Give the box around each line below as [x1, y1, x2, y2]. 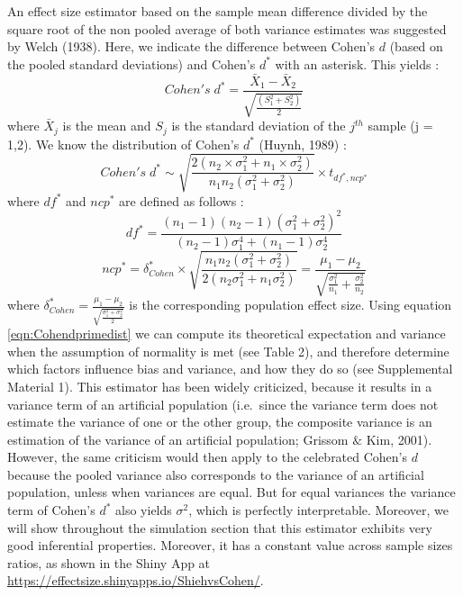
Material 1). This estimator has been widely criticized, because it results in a [7, 376, 432, 395]
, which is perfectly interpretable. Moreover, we [188, 501, 449, 519]
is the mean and [62, 116, 151, 135]
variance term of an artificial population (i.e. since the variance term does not [7, 394, 439, 413]
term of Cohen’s [7, 501, 95, 519]
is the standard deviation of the [171, 116, 346, 135]
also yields [115, 501, 172, 519]
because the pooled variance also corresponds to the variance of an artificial [7, 465, 424, 483]
